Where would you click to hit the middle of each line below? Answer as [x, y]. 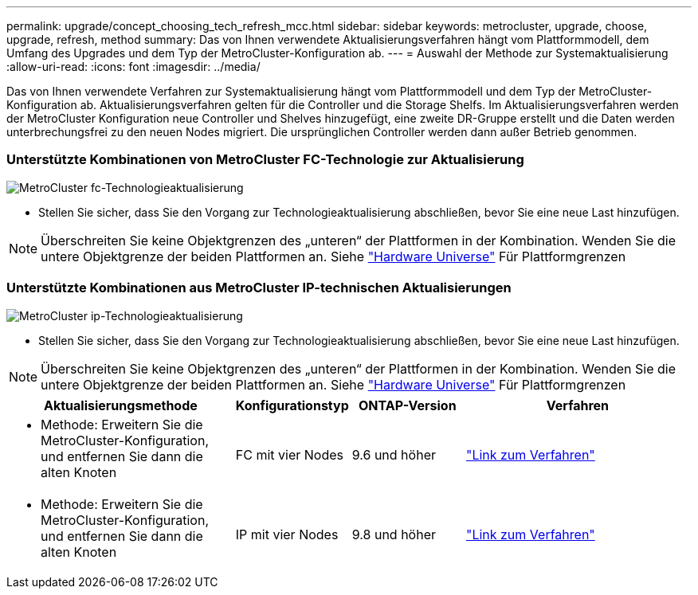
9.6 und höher [394, 454]
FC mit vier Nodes [289, 454]
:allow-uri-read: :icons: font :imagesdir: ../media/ [133, 67]
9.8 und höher [394, 534]
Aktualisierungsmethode [121, 405]
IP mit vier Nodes [287, 534]
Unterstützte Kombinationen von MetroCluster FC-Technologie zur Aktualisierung [265, 160]
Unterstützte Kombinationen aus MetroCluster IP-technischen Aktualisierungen [259, 288]
